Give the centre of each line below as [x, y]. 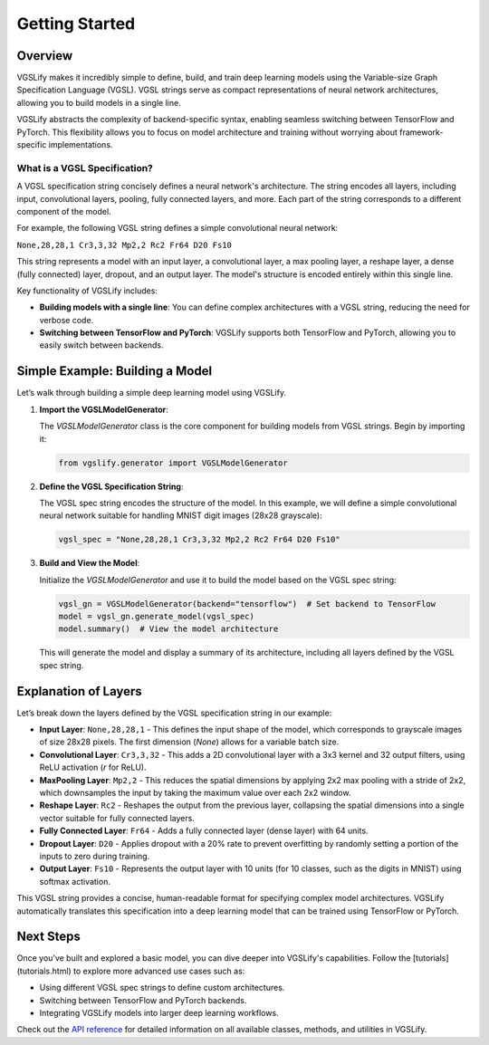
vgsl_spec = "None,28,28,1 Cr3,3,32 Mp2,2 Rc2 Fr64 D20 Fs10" [199, 540]
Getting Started [76, 24]
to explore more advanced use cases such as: [159, 971]
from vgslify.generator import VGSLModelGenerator [173, 463]
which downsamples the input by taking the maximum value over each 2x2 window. [195, 793]
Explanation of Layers [79, 691]
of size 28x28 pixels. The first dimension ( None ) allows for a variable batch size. [189, 742]
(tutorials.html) [44, 971]
